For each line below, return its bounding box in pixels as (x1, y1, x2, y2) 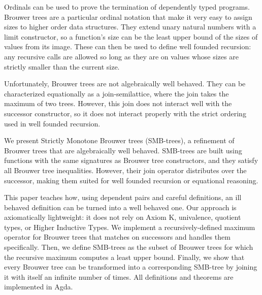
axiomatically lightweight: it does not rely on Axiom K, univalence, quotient (4, 212, 241, 222)
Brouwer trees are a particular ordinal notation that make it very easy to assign (4, 11, 252, 22)
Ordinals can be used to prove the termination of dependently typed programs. (4, 2, 250, 12)
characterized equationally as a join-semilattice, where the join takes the (4, 88, 229, 99)
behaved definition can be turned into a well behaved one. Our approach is (4, 202, 237, 212)
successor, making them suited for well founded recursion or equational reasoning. (4, 175, 258, 185)
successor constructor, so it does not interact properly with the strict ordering (4, 108, 246, 118)
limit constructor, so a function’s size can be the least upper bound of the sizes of (4, 31, 258, 42)
